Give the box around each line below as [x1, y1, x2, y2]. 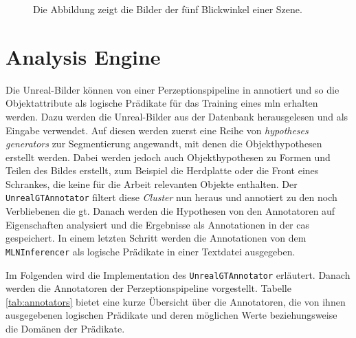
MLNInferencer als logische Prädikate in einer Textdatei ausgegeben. [5, 244, 296, 258]
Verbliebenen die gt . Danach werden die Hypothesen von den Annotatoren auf [5, 204, 335, 218]
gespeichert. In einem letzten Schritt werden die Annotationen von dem [5, 231, 307, 245]
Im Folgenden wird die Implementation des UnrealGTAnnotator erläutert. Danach [5, 267, 351, 282]
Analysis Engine [5, 42, 161, 70]
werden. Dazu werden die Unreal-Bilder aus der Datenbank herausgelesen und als [5, 109, 348, 123]
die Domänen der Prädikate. [5, 321, 125, 335]
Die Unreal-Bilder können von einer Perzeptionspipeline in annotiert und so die [5, 82, 340, 96]
